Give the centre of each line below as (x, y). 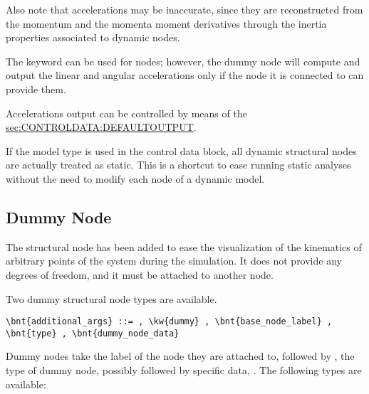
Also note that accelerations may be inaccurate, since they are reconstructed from (184, 9)
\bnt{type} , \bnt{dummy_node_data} (93, 333)
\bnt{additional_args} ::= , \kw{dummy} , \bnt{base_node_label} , (169, 322)
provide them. (36, 89)
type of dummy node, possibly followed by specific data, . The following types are (184, 370)
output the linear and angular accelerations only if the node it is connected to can (185, 75)
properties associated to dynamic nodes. (93, 37)
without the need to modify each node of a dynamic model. (135, 178)
